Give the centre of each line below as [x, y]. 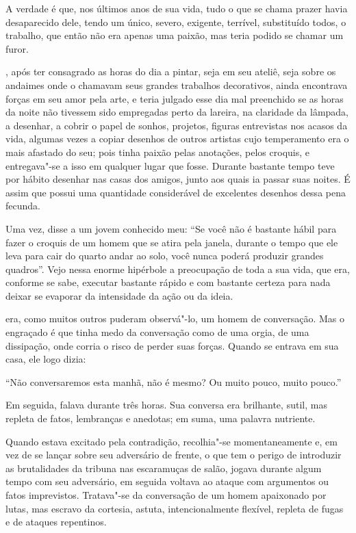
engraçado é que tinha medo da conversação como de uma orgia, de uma [157, 332]
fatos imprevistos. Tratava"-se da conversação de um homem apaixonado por [166, 495]
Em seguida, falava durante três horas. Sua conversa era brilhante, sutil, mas [166, 405]
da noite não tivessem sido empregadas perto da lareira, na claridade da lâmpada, [177, 112]
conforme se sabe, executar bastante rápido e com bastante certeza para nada [168, 282]
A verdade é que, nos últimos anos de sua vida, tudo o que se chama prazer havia [177, 8]
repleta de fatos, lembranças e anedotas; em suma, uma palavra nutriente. [161, 418]
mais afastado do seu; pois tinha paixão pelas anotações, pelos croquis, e [157, 152]
